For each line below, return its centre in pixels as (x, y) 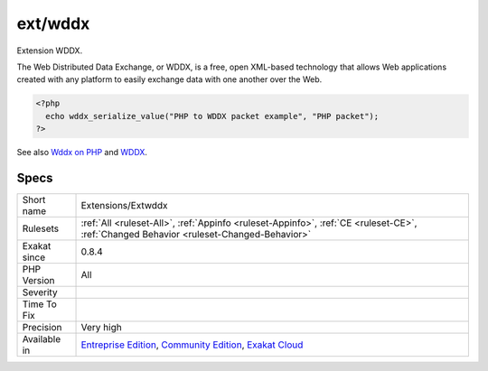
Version (38, 280)
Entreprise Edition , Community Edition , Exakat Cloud (192, 345)
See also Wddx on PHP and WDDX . (82, 153)
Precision (42, 327)
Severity (40, 292)
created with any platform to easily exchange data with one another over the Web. (169, 79)
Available (42, 339)
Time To (40, 304)
